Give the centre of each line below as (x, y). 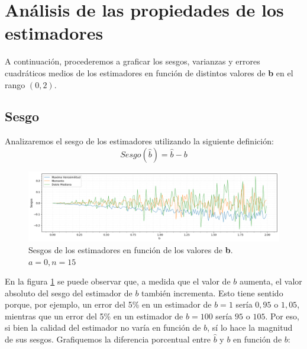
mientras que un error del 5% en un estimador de (94, 316)
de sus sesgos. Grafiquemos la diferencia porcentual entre (108, 339)
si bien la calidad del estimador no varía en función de (103, 327)
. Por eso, (282, 316)
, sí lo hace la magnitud (250, 327)
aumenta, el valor (271, 281)
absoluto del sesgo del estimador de (69, 293)
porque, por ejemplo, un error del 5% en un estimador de (108, 304)
